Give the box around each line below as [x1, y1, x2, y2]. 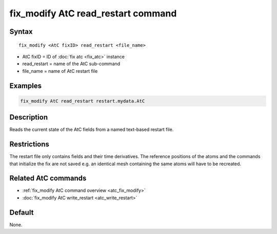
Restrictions [9, 140, 50, 149]
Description [9, 113, 48, 122]
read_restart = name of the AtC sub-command [22, 61, 121, 67]
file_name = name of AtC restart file [22, 68, 98, 74]
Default [9, 208, 34, 217]
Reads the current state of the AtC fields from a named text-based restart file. [9, 126, 174, 133]
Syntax [9, 27, 33, 36]
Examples [9, 81, 42, 90]
